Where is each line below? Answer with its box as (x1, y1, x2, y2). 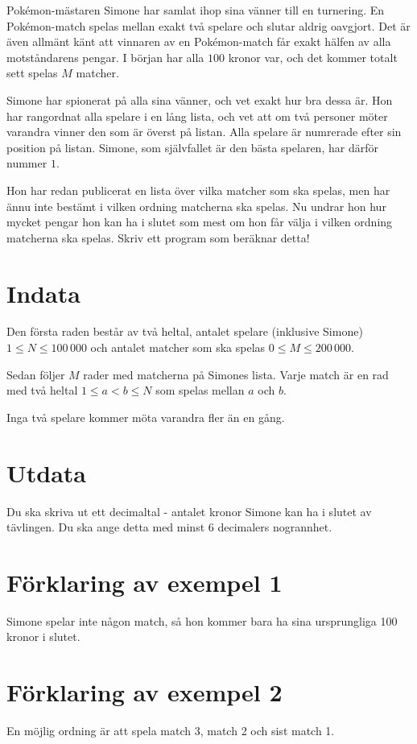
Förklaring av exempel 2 (6, 676, 283, 709)
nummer (6, 155, 47, 172)
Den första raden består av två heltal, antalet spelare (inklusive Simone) (6, 323, 363, 340)
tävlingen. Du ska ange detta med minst (6, 519, 205, 535)
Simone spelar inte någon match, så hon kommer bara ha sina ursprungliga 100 (6, 612, 398, 629)
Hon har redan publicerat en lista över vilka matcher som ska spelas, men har (6, 181, 390, 198)
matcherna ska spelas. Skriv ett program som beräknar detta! (6, 229, 310, 246)
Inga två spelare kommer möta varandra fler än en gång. (6, 408, 285, 425)
